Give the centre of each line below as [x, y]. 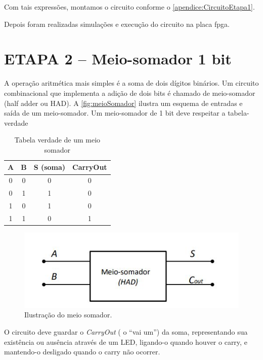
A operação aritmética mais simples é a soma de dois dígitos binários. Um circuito [131, 83]
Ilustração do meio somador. [68, 315]
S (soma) [50, 167]
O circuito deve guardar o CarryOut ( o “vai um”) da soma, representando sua [126, 332]
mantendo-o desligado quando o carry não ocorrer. [82, 352]
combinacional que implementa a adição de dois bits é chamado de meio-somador [130, 93]
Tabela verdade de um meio [57, 140]
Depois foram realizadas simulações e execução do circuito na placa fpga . [117, 24]
